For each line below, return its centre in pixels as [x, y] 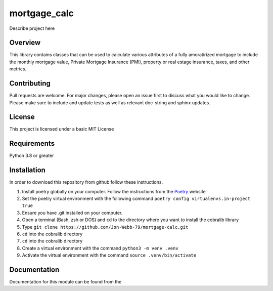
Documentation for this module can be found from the [65, 282]
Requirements [32, 143]
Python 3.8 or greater [32, 156]
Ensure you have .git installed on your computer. [72, 213]
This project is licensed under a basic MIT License [62, 129]
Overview [25, 43]
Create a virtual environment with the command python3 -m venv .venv [100, 248]
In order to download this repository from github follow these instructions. [86, 182]
